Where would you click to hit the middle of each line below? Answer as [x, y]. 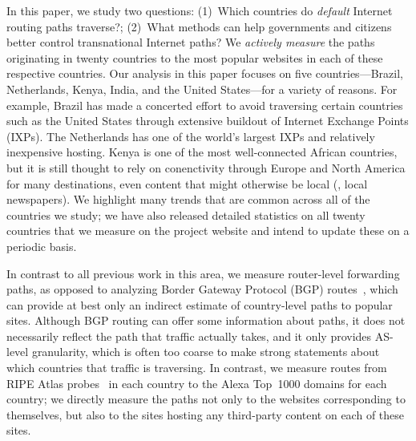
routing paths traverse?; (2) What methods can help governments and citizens [199, 26]
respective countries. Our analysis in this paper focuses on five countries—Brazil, [205, 73]
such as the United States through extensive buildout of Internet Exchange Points [208, 121]
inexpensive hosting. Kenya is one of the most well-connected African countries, [202, 152]
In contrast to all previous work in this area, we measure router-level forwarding [203, 273]
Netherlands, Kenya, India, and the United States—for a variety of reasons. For [202, 89]
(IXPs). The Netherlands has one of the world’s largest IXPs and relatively [191, 136]
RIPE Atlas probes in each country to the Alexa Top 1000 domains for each [197, 383]
